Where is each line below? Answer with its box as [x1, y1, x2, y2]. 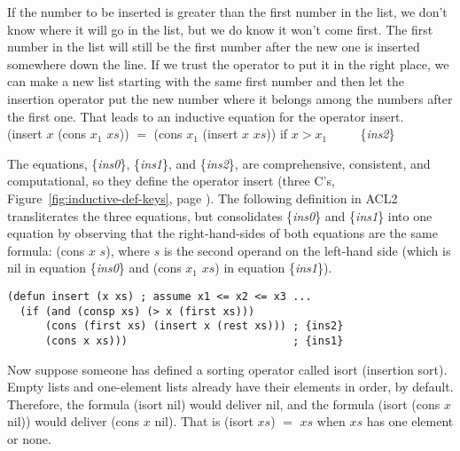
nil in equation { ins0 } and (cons [7, 258, 182, 277]
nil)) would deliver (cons [7, 412, 140, 431]
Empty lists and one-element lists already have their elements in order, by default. [7, 377, 454, 396]
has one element [366, 412, 454, 431]
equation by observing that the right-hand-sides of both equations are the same [7, 224, 438, 242]
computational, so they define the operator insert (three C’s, [7, 171, 335, 190]
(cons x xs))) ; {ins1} [44, 334, 344, 347]
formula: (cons [7, 241, 85, 259]
